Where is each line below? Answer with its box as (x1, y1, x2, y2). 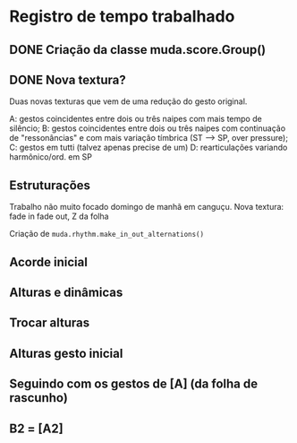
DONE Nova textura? (9, 72, 127, 87)
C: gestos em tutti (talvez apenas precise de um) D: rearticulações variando (9, 142, 288, 153)
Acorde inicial (9, 254, 88, 270)
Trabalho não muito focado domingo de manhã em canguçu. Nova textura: (9, 202, 284, 213)
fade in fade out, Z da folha (9, 211, 109, 221)
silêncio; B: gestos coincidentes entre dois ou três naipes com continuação (9, 123, 286, 134)
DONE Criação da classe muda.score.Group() (9, 42, 267, 57)
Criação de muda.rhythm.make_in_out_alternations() (9, 229, 204, 239)
